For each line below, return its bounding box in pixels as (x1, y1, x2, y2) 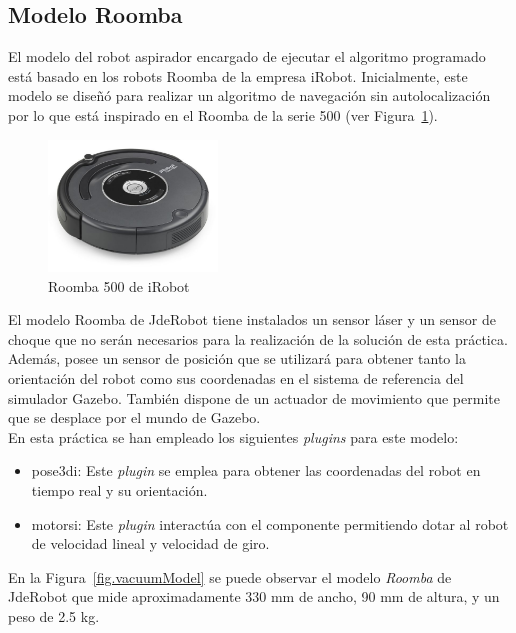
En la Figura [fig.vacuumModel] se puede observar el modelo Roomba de (8, 566, 452, 587)
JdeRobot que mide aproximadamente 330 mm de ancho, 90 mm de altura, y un (8, 586, 500, 607)
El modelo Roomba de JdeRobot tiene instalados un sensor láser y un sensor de (8, 309, 496, 330)
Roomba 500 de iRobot (48, 275, 190, 296)
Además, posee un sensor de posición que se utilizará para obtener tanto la (8, 348, 466, 369)
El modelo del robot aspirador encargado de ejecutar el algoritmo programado (8, 46, 486, 67)
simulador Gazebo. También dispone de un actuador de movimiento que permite (8, 387, 500, 408)
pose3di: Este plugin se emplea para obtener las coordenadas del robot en (31, 460, 481, 481)
